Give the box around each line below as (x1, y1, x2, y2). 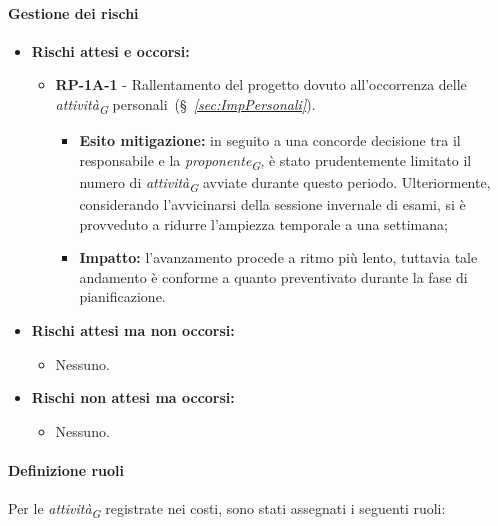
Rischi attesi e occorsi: (31, 40, 190, 61)
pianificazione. (79, 286, 166, 307)
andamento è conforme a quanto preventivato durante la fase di (79, 266, 468, 287)
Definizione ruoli (8, 459, 125, 480)
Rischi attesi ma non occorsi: (31, 319, 235, 340)
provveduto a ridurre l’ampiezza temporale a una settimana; (79, 213, 448, 234)
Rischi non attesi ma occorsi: (31, 387, 235, 408)
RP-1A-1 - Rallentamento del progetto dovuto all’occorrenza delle (55, 74, 467, 95)
